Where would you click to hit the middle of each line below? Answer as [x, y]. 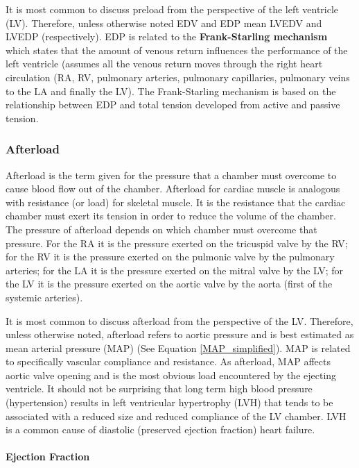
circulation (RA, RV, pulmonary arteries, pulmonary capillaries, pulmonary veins [178, 77]
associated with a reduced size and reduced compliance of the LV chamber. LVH [176, 416]
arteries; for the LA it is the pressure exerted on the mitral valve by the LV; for [175, 270]
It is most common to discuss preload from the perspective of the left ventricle [172, 9]
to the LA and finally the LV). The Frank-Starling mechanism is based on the [171, 91]
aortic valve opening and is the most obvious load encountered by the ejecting [171, 375]
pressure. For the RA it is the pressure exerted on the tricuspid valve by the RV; [177, 243]
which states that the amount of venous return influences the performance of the [177, 50]
